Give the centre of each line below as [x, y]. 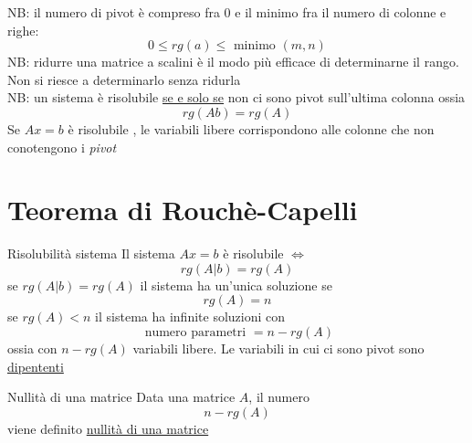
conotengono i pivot [62, 147]
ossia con [32, 348]
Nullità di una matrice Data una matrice [121, 397]
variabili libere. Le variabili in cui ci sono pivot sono [278, 348]
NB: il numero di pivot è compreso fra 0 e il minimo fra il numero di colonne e [227, 12]
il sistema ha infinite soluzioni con [190, 316]
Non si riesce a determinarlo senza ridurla [124, 79]
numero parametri [195, 333]
